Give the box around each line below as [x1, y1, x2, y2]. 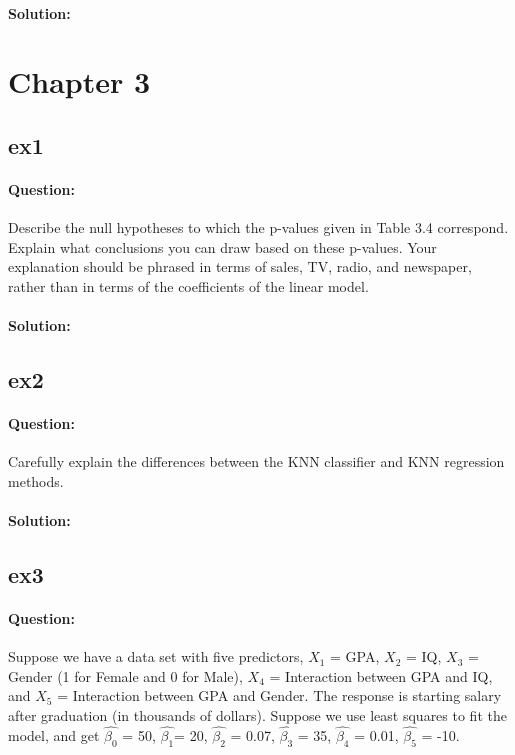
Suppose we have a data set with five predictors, [8, 646, 304, 667]
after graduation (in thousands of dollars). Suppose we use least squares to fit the [8, 705, 507, 726]
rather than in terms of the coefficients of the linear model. [8, 275, 369, 296]
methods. [8, 470, 64, 491]
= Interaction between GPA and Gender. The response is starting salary [57, 685, 502, 706]
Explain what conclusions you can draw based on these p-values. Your [8, 236, 437, 257]
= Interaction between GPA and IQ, [269, 665, 493, 686]
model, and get [8, 724, 100, 745]
